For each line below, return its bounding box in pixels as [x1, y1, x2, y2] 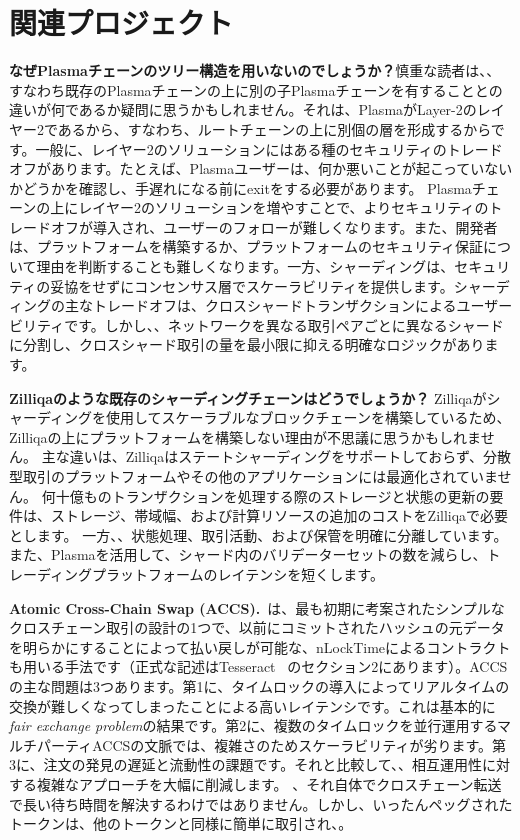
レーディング [9, 563, 93, 584]
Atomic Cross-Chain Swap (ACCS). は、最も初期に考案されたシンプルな [9, 597, 505, 618]
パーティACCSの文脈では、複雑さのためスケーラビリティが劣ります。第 [36, 734, 507, 755]
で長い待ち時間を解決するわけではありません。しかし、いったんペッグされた [9, 793, 513, 814]
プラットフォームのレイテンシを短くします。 [92, 563, 384, 584]
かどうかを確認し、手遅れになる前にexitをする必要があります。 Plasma [9, 177, 472, 198]
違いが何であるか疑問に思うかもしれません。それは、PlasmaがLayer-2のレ [9, 99, 491, 120]
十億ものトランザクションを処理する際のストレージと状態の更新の [55, 485, 490, 506]
